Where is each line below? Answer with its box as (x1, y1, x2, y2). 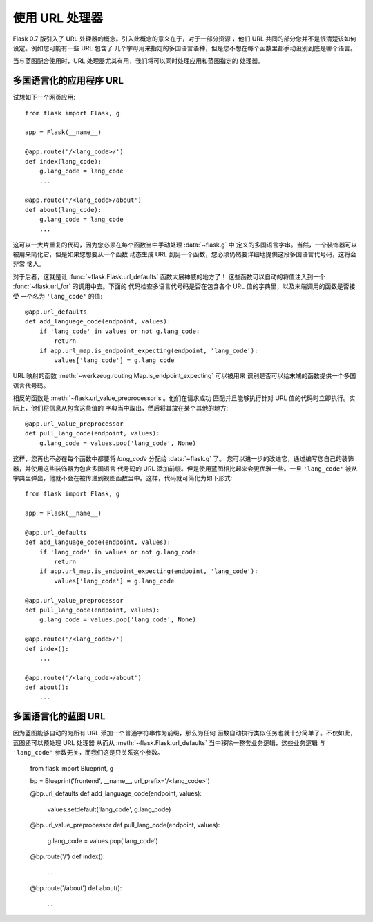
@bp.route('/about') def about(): (30, 883, 122, 892)
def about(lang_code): (25, 206, 102, 214)
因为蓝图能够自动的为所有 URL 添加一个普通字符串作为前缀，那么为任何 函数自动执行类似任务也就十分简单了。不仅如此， (12, 729, 357, 737)
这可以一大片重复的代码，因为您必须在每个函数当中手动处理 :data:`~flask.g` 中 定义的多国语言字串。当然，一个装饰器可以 (12, 241, 358, 249)
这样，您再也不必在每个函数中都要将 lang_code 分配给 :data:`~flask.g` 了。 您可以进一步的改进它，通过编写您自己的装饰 (12, 455, 354, 463)
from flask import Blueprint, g (30, 764, 114, 772)
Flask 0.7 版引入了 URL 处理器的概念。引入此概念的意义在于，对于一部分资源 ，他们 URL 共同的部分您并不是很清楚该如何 (12, 35, 357, 43)
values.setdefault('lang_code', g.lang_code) (47, 805, 171, 813)
